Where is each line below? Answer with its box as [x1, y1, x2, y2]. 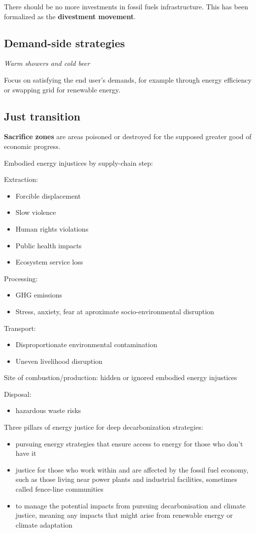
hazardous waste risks [15, 405, 81, 415]
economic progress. [4, 141, 61, 151]
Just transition [4, 108, 81, 123]
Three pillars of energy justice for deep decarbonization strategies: [4, 422, 203, 432]
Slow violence [15, 207, 56, 217]
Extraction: [4, 174, 38, 184]
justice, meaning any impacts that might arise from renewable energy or [15, 510, 233, 520]
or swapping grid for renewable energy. [4, 84, 121, 94]
